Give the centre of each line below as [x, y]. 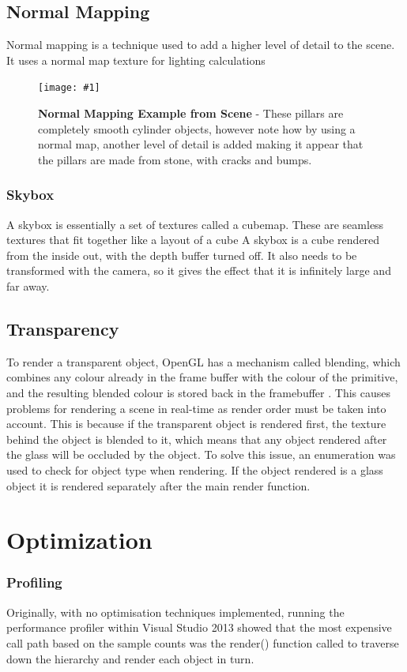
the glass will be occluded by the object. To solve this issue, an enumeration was [201, 454]
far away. [28, 286]
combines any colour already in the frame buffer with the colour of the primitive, [202, 377]
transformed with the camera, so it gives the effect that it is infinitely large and [199, 270]
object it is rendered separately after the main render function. [158, 485]
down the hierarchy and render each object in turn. [130, 658]
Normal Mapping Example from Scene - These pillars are [191, 113]
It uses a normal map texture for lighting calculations [136, 60]
